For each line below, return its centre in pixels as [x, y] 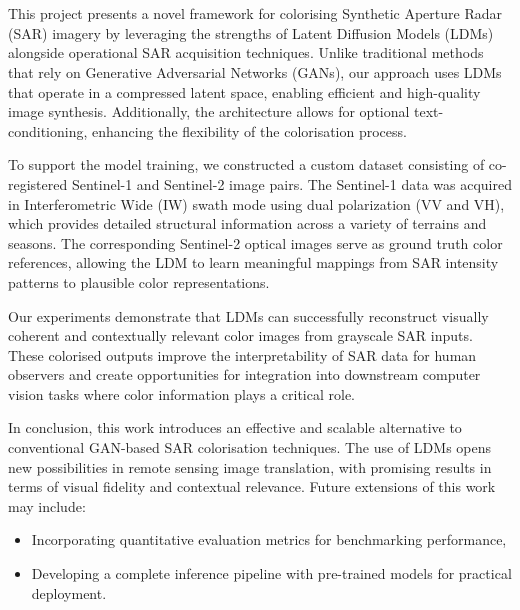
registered [38, 183]
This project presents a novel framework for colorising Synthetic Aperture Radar [255, 13]
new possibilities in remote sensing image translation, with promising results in [250, 466]
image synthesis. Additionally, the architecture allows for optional [209, 111]
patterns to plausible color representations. [139, 281]
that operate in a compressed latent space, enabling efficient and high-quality [244, 91]
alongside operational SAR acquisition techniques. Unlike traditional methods [246, 52]
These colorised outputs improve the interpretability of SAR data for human [242, 354]
